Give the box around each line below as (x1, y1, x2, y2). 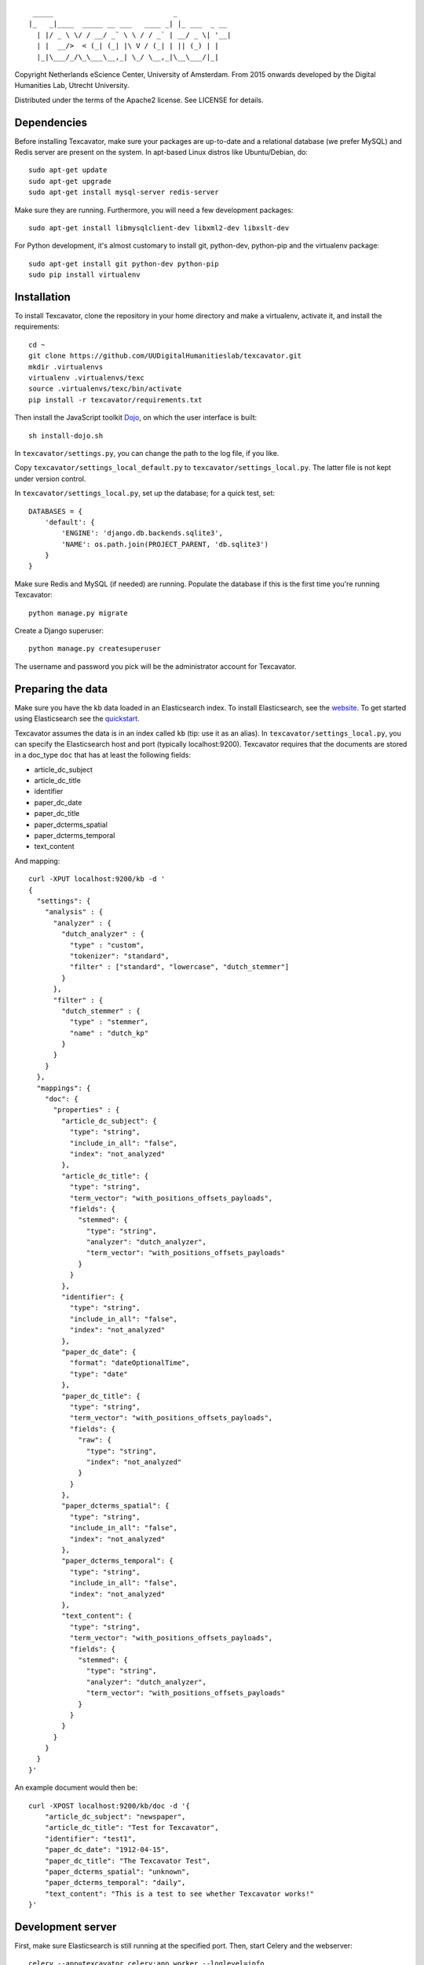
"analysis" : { (44, 908, 104, 916)
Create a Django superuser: (14, 626, 104, 636)
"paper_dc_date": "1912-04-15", (44, 1846, 170, 1854)
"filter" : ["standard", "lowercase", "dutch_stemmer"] (69, 963, 290, 971)
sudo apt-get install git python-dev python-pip (28, 259, 219, 268)
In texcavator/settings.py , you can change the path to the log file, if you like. (14, 448, 280, 457)
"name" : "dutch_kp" (69, 1028, 149, 1038)
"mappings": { (36, 1083, 91, 1093)
